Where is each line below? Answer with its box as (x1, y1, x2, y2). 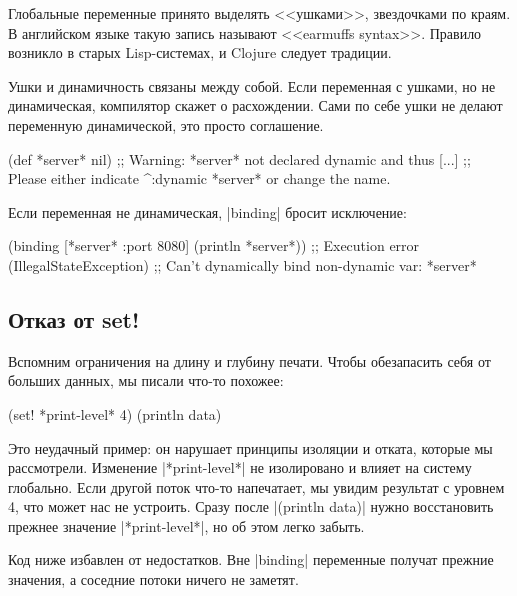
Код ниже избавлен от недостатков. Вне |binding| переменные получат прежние (8, 549, 494, 570)
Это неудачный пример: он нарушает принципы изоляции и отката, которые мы (8, 437, 493, 458)
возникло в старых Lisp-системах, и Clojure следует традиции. (8, 42, 392, 63)
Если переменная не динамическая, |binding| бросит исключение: (8, 201, 407, 222)
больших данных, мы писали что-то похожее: (8, 370, 284, 391)
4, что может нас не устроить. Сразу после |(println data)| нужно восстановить (8, 496, 494, 517)
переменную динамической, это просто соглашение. (8, 114, 324, 135)
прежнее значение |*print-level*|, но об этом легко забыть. (8, 515, 365, 536)
